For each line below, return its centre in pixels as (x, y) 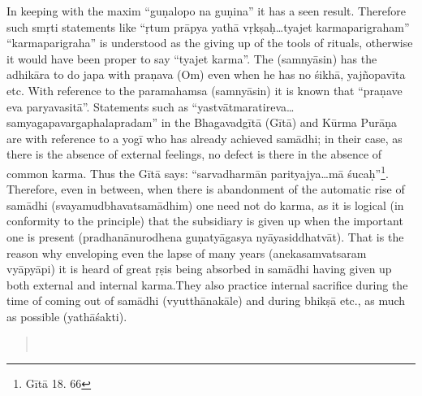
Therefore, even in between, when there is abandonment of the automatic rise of (206, 189)
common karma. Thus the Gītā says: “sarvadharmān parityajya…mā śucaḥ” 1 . (198, 172)
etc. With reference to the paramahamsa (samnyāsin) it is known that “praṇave (205, 90)
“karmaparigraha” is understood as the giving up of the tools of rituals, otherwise (210, 43)
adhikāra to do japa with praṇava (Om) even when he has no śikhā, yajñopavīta (206, 74)
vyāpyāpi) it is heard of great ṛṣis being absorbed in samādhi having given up (199, 269)
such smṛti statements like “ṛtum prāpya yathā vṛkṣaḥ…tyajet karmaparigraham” (208, 26)
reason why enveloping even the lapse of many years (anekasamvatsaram (187, 252)
